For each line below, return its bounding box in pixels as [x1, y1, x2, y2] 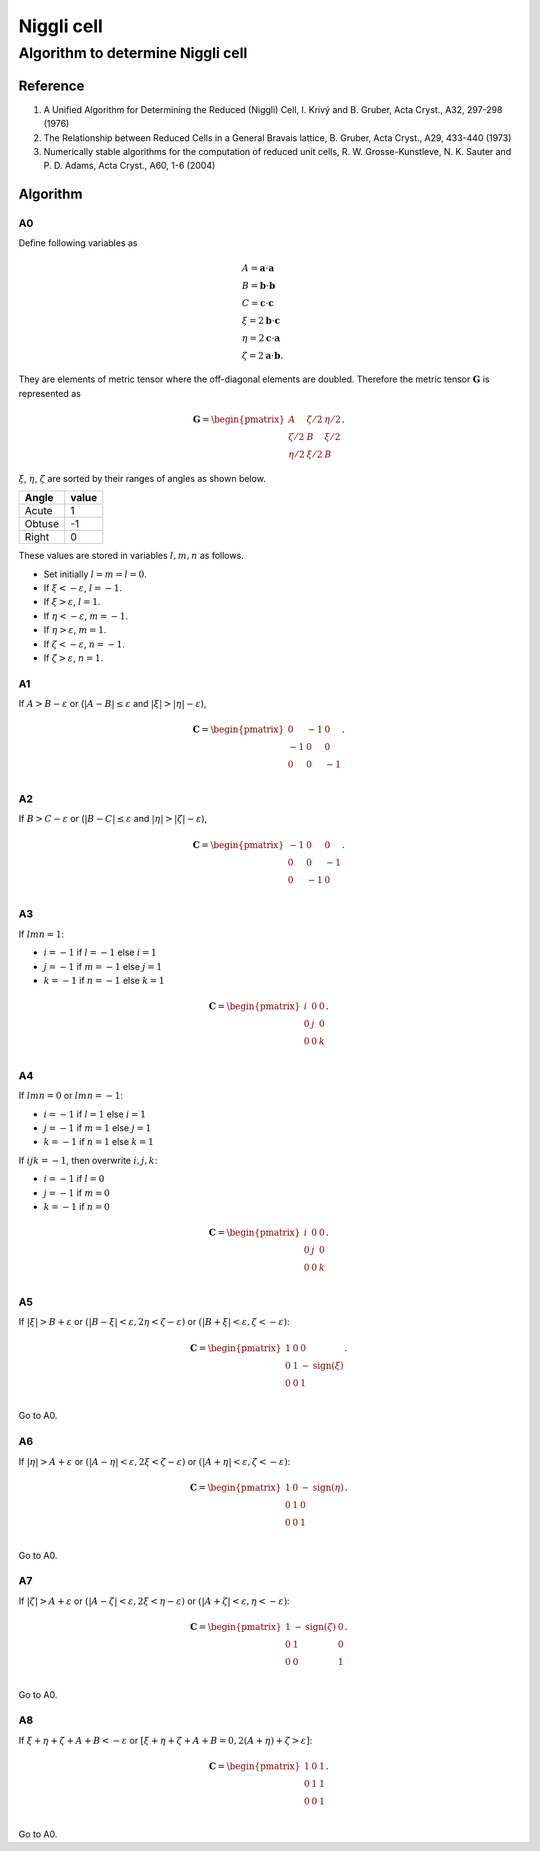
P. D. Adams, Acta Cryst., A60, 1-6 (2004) [43, 160, 216, 172]
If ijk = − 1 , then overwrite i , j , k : [18, 1154, 158, 1166]
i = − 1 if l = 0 [43, 1173, 105, 1185]
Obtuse [24, 517, 60, 531]
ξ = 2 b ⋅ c [241, 315, 281, 326]
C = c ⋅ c [241, 297, 275, 309]
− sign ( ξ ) [301, 1360, 344, 1371]
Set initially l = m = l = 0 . [43, 568, 147, 580]
